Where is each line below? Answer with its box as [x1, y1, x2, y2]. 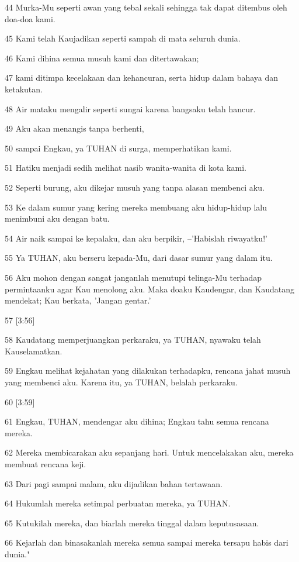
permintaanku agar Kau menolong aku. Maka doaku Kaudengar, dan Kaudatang [5, 282, 295, 295]
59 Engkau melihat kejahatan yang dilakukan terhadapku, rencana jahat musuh [5, 364, 291, 377]
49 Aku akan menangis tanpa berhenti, [5, 122, 144, 135]
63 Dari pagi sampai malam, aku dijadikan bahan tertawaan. [5, 477, 222, 489]
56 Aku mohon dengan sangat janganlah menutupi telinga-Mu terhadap [5, 271, 262, 283]
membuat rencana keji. [5, 458, 86, 470]
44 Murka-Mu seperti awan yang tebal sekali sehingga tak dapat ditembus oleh [5, 1, 287, 13]
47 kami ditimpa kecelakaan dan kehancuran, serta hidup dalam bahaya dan [5, 71, 279, 84]
